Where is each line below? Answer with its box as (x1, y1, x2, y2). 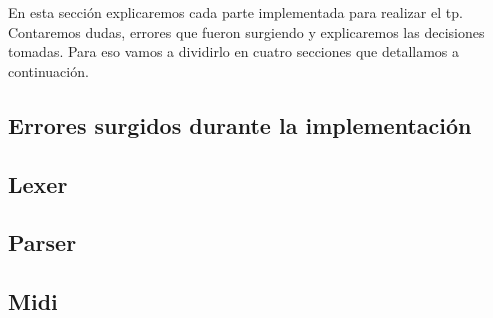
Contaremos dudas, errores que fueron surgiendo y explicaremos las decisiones (8, 21, 485, 42)
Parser (8, 227, 77, 258)
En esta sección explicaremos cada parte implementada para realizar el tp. (8, 2, 463, 22)
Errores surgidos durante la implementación (8, 109, 472, 140)
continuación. (8, 60, 89, 81)
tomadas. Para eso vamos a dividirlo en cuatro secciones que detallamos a (8, 41, 460, 62)
